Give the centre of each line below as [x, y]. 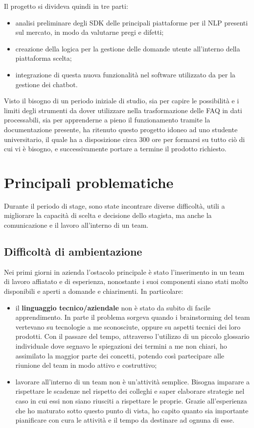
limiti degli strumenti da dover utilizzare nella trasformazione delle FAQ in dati [123, 110]
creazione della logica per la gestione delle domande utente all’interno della [128, 48]
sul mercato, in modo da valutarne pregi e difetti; [90, 32]
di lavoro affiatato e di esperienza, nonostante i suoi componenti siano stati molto [126, 281]
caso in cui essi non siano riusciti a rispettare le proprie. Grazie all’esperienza [131, 400]
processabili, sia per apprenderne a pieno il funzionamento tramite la [107, 120]
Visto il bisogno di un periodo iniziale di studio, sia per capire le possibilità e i [122, 101]
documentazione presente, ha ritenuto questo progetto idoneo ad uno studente [121, 129]
